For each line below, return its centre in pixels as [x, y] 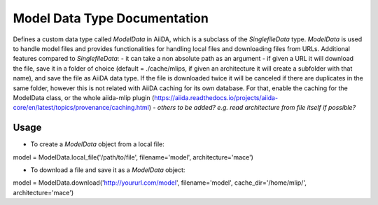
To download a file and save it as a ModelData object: [108, 170]
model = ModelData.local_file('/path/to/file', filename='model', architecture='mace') [133, 157]
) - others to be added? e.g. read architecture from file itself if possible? [252, 108]
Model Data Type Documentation [111, 18]
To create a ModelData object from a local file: [97, 144]
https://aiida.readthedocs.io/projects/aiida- [216, 97]
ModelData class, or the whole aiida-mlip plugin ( [84, 97]
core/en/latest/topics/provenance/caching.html [81, 108]
